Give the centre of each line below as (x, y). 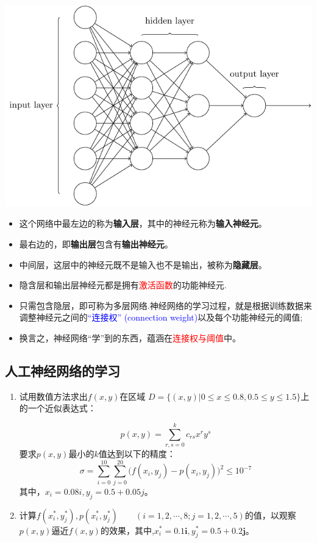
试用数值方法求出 (53, 396)
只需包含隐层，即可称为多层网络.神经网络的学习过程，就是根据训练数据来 (166, 305)
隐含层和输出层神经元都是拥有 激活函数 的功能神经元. (123, 285)
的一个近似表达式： (58, 408)
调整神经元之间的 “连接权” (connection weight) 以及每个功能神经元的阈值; (161, 317)
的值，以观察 (270, 515)
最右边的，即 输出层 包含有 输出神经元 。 (96, 243)
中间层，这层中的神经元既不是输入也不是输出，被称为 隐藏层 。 (143, 264)
